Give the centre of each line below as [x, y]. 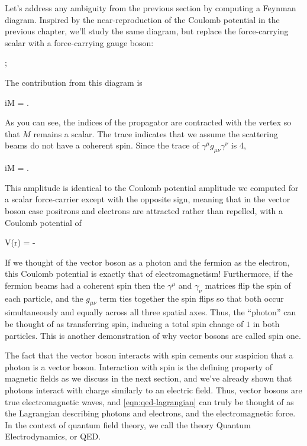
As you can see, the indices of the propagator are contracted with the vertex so [148, 122]
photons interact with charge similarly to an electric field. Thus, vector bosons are [153, 390]
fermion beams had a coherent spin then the [85, 285]
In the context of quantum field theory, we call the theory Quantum [128, 424]
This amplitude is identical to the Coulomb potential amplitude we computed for [152, 187]
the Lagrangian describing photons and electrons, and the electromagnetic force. [150, 413]
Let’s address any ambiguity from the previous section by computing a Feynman [151, 8]
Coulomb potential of [43, 222]
